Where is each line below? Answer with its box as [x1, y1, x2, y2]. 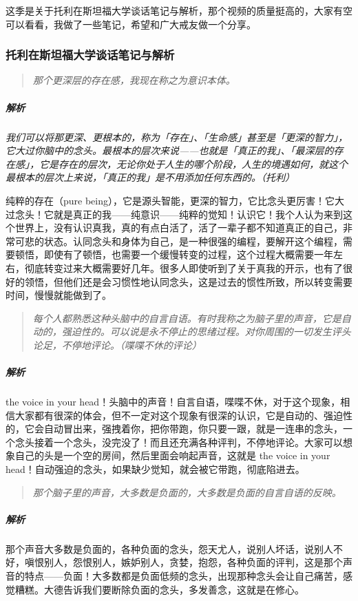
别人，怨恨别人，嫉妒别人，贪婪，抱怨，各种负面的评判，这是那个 [43, 555, 343, 569]
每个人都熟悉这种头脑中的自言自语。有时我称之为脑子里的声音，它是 [32, 310, 341, 325]
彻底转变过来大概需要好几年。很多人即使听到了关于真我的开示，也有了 [24, 260, 343, 275]
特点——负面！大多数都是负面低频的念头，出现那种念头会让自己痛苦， [24, 568, 343, 582]
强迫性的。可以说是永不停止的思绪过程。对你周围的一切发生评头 [61, 324, 351, 339]
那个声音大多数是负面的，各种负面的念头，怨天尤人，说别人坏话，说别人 [6, 541, 333, 556]
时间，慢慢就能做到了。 [6, 288, 112, 302]
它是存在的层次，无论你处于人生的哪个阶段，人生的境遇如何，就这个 [39, 156, 348, 171]
